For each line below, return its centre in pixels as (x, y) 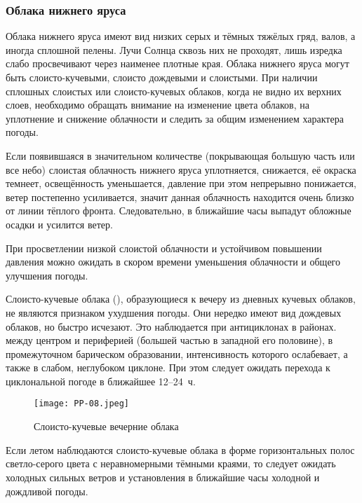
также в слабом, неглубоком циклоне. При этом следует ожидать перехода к (168, 367)
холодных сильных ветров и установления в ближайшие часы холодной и (163, 477)
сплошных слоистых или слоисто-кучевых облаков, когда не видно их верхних (174, 91)
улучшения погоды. (47, 275)
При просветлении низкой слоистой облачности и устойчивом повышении (164, 248)
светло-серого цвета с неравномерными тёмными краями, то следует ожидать (171, 463)
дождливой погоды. (47, 491)
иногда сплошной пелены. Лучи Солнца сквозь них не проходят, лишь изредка (174, 49)
